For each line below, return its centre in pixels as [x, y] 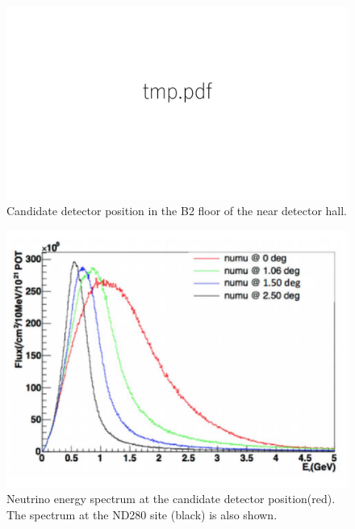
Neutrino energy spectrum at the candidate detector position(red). [171, 499]
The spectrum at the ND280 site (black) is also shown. [142, 514]
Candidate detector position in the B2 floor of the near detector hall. [177, 211]
